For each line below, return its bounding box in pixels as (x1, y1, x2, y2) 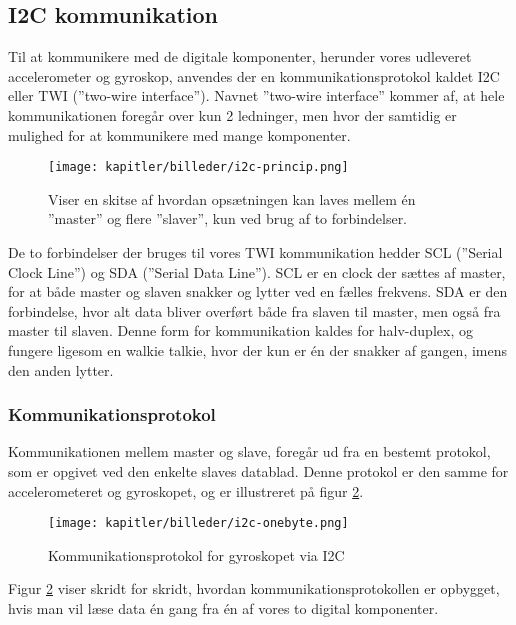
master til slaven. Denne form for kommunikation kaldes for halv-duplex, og (8, 320, 473, 341)
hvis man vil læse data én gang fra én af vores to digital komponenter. (8, 598, 439, 619)
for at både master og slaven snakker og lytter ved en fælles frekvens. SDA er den (8, 281, 508, 302)
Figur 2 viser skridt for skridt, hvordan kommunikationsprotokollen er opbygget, (8, 578, 500, 599)
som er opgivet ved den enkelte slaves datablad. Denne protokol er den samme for (8, 460, 509, 481)
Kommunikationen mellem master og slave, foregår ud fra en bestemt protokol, (8, 441, 491, 462)
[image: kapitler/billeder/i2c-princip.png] (48, 160, 349, 175)
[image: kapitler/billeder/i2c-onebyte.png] (48, 516, 349, 531)
